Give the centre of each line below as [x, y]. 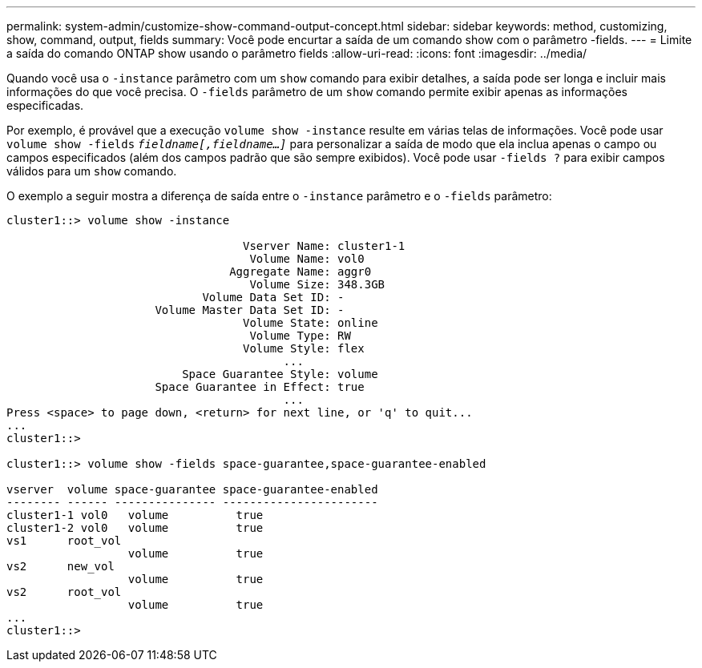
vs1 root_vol [64, 541]
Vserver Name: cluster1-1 [324, 246]
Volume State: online [311, 323]
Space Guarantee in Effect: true [260, 387]
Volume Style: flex [304, 348]
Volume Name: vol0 [307, 259]
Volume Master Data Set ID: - [250, 310]
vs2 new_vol [61, 566]
